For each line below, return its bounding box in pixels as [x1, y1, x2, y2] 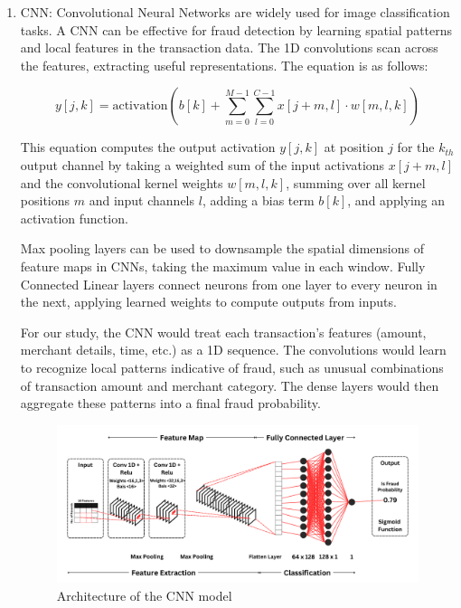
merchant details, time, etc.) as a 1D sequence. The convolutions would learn [20, 340, 447, 359]
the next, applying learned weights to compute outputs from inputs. [20, 292, 397, 311]
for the [397, 138, 435, 157]
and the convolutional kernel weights [20, 173, 223, 192]
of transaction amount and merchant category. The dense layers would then [20, 375, 439, 394]
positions [20, 191, 71, 210]
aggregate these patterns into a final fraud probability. [20, 394, 321, 413]
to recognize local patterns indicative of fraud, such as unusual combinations [20, 357, 444, 376]
